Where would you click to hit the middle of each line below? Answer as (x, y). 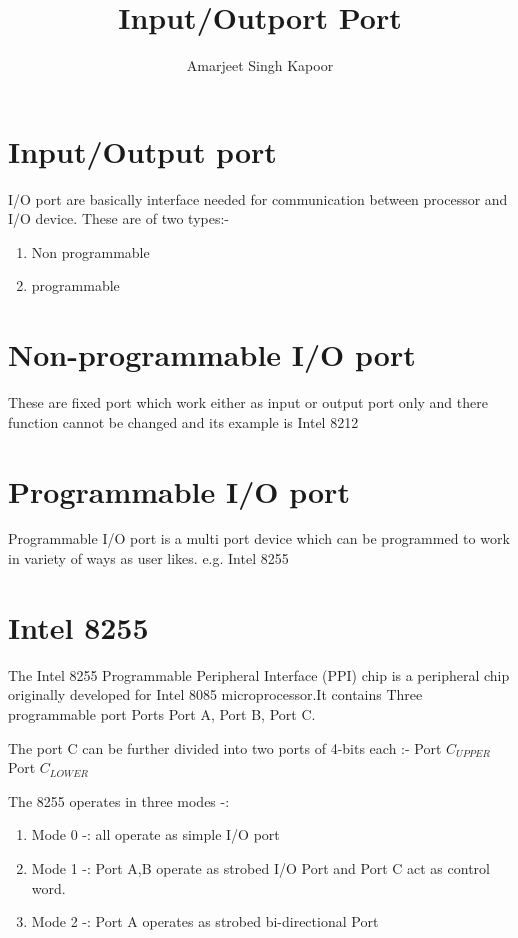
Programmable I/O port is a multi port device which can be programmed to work (259, 538)
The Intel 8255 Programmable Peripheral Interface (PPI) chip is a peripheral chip (259, 674)
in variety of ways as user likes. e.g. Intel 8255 (148, 558)
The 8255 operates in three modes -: (119, 800)
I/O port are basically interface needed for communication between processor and (258, 198)
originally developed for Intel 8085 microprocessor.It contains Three (215, 694)
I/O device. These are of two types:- (119, 218)
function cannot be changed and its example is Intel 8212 (183, 421)
